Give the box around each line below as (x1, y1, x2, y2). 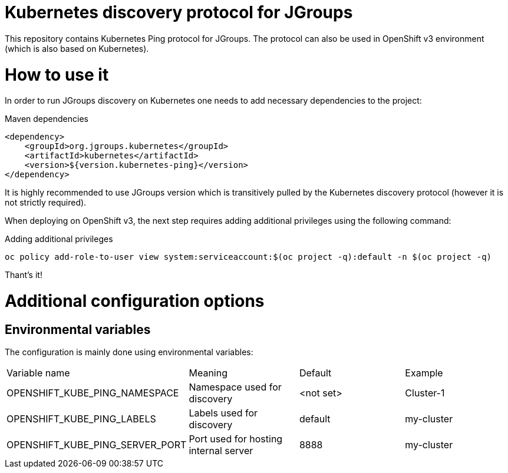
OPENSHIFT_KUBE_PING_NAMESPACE (6, 387, 179, 399)
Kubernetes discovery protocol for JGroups (5, 2, 353, 22)
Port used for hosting (189, 433, 283, 445)
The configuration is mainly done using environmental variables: (5, 347, 253, 358)
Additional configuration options (5, 291, 265, 311)
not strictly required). (5, 197, 87, 208)
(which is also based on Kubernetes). (5, 43, 149, 54)
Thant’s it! (5, 270, 42, 280)
